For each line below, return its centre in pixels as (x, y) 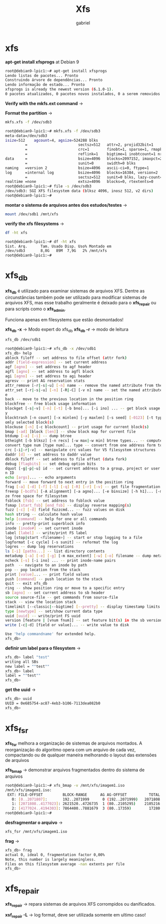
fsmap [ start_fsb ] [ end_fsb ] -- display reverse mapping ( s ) (68, 505)
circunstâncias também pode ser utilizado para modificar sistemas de (76, 297)
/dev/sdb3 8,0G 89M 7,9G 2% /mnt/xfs (56, 251)
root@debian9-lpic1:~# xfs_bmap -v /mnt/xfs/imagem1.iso (65, 785)
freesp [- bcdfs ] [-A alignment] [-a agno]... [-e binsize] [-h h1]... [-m (84, 491)
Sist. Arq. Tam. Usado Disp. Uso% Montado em (58, 246)
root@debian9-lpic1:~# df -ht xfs (41, 241)
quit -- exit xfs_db (26, 583)
